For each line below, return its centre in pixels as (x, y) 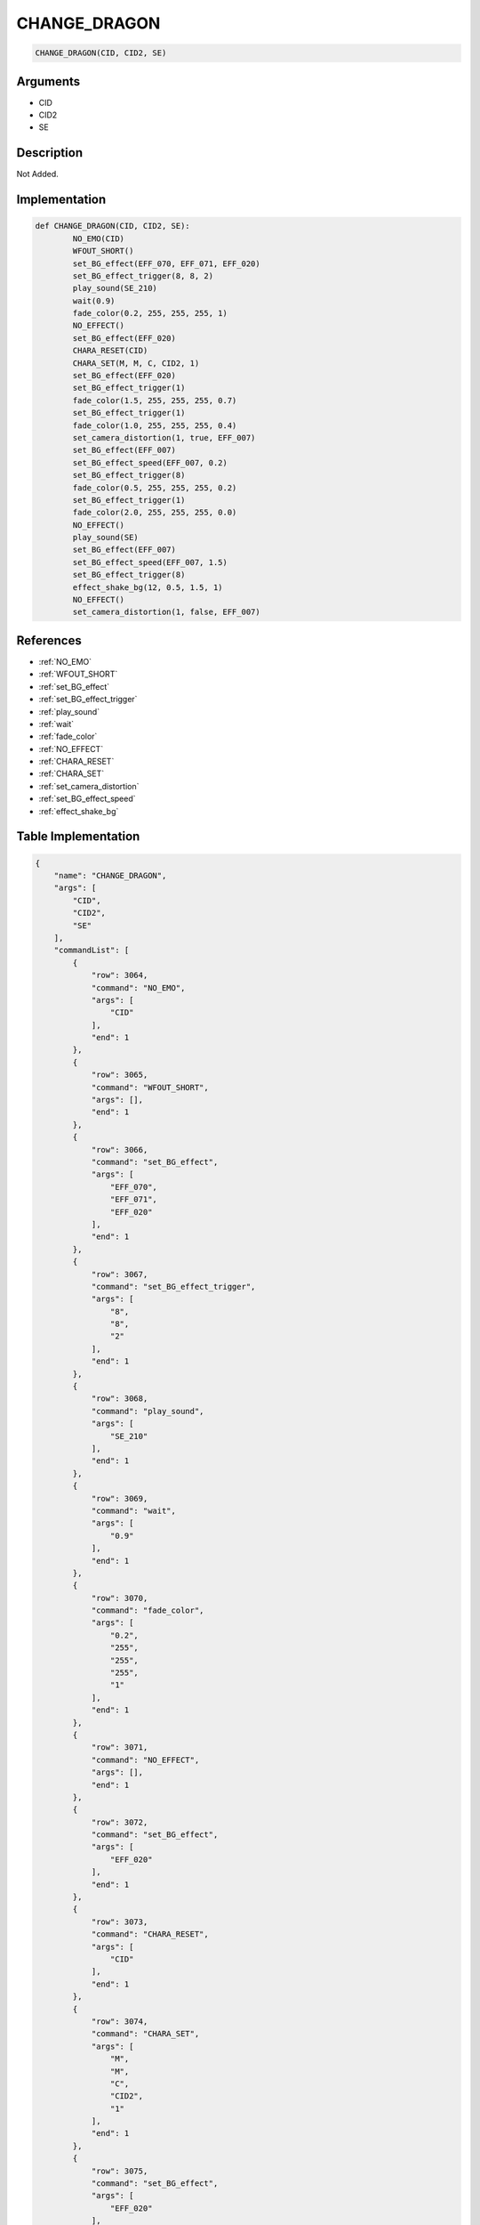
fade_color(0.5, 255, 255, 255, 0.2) (155, 488)
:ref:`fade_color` (68, 736)
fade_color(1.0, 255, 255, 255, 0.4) (155, 425)
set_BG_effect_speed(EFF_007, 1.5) (150, 562)
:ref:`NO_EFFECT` (71, 748)
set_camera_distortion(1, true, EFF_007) (164, 437)
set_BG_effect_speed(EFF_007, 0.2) (150, 462)
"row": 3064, (120, 975)
